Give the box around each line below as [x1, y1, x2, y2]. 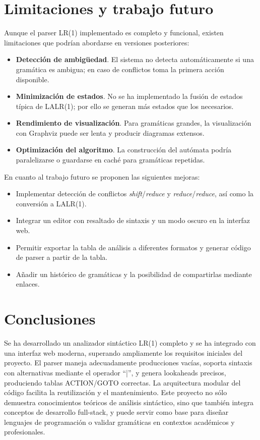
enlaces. [16, 279, 40, 289]
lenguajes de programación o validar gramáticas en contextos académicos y [4, 416, 235, 427]
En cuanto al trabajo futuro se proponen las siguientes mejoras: [4, 171, 200, 182]
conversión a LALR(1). [16, 198, 87, 208]
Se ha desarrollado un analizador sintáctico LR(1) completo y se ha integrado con [4, 338, 256, 348]
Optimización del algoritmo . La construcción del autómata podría [16, 144, 232, 155]
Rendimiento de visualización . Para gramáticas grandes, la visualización [16, 118, 251, 128]
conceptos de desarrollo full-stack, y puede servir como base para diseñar [4, 407, 229, 417]
